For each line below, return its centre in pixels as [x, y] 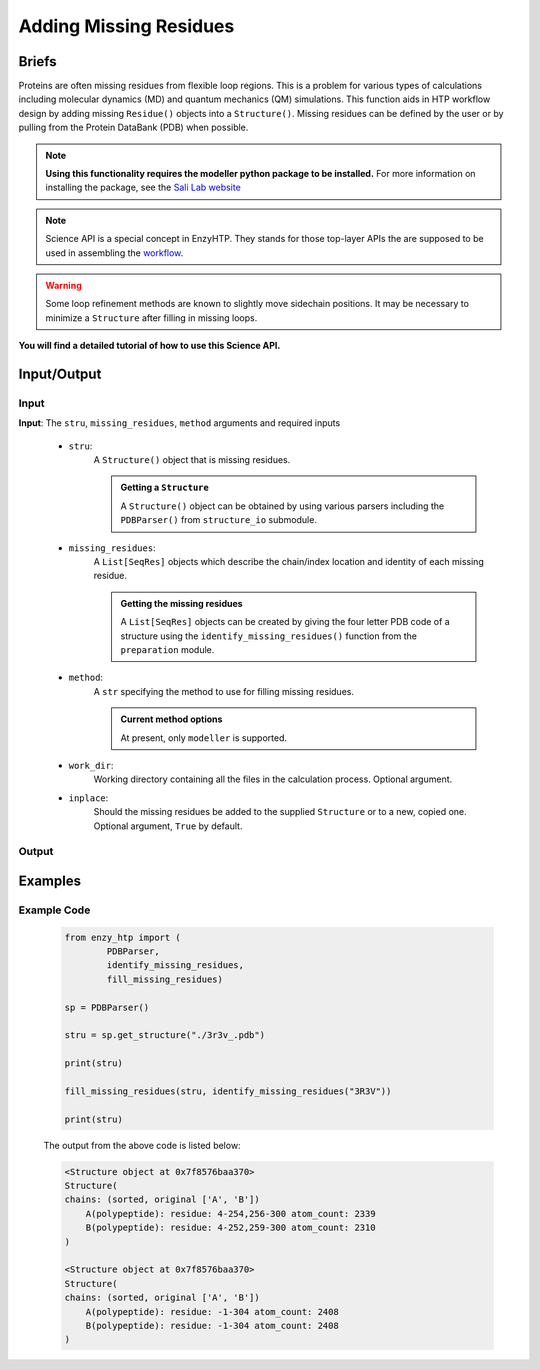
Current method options [171, 719]
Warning [63, 285]
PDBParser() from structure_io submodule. [218, 520]
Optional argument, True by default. [168, 826]
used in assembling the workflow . [114, 252]
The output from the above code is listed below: [142, 1145]
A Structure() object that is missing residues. [192, 460]
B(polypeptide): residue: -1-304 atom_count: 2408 [212, 1325]
